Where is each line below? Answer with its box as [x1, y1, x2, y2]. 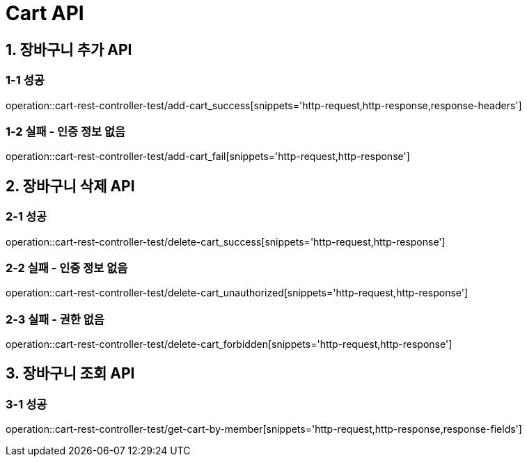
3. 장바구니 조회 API [6, 365, 135, 383]
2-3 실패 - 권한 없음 [6, 312, 104, 326]
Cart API [6, 1, 84, 25]
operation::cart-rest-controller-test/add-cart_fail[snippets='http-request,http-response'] [6, 150, 410, 163]
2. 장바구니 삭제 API [6, 177, 135, 195]
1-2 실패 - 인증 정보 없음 [6, 124, 126, 138]
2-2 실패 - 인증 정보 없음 [6, 260, 128, 275]
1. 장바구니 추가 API [6, 40, 132, 58]
